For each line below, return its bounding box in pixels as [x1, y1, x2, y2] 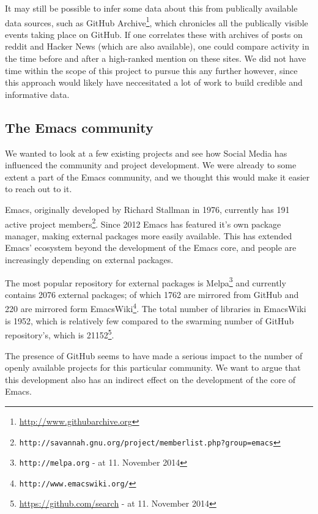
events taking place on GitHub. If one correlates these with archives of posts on [5, 28, 303, 40]
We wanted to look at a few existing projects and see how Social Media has [5, 146, 287, 159]
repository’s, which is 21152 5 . [5, 327, 114, 341]
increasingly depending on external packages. [5, 253, 174, 266]
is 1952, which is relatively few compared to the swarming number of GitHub [5, 314, 294, 327]
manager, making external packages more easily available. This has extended [5, 229, 292, 242]
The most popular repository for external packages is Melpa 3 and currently [5, 274, 286, 289]
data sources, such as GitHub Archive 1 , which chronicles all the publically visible [5, 14, 308, 29]
